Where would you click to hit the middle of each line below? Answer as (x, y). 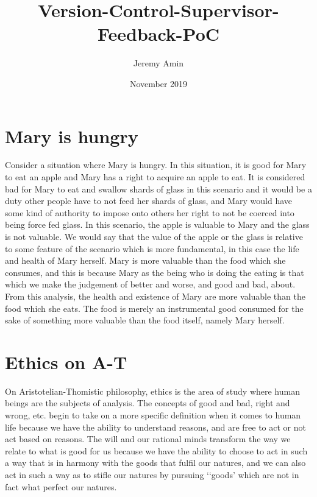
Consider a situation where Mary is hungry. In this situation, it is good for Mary (156, 165)
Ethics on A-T (66, 361)
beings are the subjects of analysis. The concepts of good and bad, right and (148, 403)
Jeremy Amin (158, 63)
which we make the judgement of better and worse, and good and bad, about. (150, 284)
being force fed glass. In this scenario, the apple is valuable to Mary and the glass (157, 224)
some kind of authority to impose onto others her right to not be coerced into (150, 212)
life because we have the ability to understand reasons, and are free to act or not (155, 427)
